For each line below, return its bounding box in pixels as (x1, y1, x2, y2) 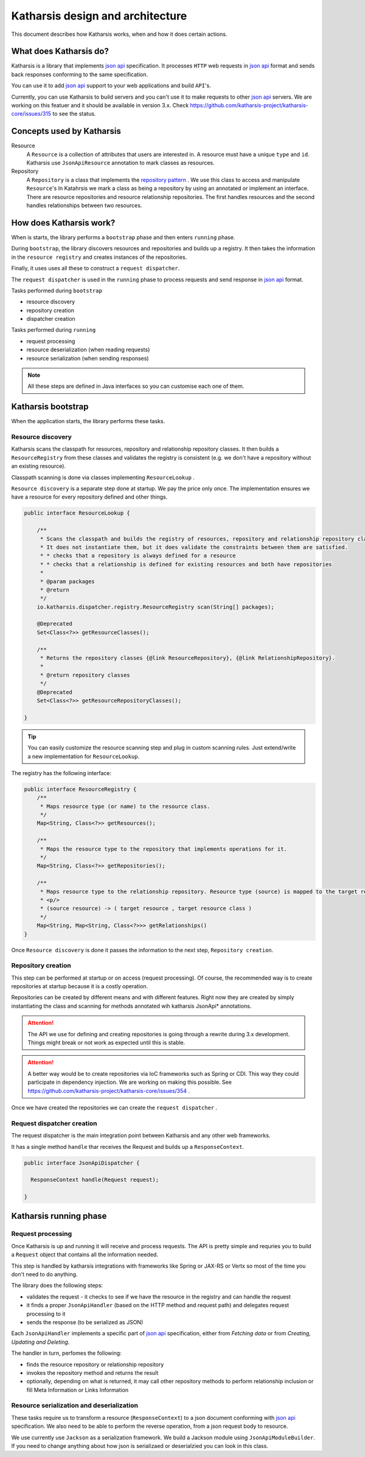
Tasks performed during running (11, 326, 96, 334)
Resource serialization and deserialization (11, 1401, 138, 1410)
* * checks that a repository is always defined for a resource (40, 552, 236, 560)
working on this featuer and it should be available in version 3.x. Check (11, 102, 189, 109)
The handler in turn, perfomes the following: (11, 1349, 122, 1357)
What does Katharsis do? (11, 46, 109, 57)
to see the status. (52, 110, 96, 118)
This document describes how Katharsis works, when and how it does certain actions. (11, 30, 228, 38)
